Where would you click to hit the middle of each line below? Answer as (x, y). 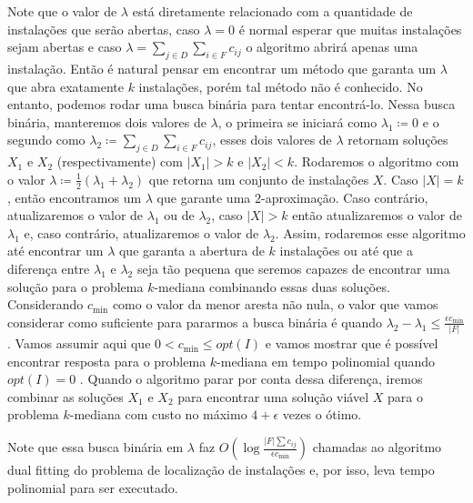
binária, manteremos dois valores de (107, 121)
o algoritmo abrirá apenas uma (332, 47)
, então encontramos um (75, 197)
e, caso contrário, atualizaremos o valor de (141, 232)
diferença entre (49, 268)
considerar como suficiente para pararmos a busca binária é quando (195, 322)
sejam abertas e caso (65, 47)
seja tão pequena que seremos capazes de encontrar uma (293, 268)
